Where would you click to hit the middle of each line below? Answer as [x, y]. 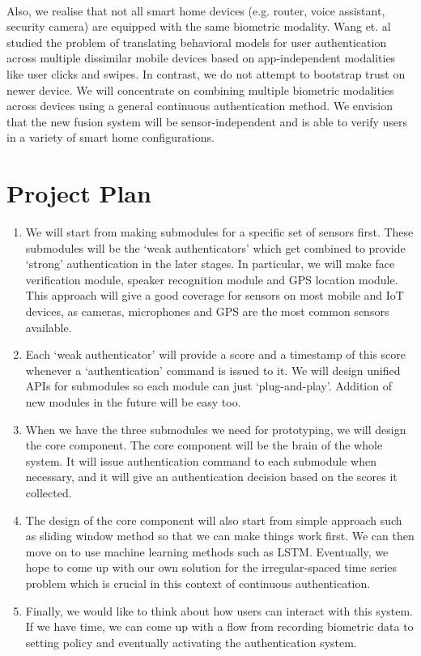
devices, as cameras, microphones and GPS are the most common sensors [207, 311]
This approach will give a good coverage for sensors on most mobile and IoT [215, 295]
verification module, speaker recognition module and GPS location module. [212, 279]
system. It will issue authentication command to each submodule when [201, 460]
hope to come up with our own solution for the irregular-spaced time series [211, 567]
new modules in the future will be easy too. [133, 402]
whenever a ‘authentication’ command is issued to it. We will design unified [213, 370]
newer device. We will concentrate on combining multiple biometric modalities [200, 89]
